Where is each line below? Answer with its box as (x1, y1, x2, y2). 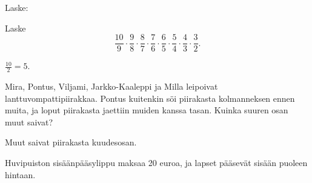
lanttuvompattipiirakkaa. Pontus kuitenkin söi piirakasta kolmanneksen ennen (5, 91, 295, 104)
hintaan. (5, 168, 36, 181)
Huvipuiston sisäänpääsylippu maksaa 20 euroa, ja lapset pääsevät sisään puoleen (5, 156, 308, 169)
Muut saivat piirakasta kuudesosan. (5, 136, 137, 148)
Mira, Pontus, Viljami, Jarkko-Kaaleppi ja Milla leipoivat (5, 80, 218, 93)
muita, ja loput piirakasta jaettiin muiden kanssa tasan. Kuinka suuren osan (5, 104, 288, 116)
